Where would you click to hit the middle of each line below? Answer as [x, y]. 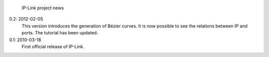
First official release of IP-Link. [53, 46]
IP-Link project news [43, 8]
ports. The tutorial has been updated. [60, 33]
